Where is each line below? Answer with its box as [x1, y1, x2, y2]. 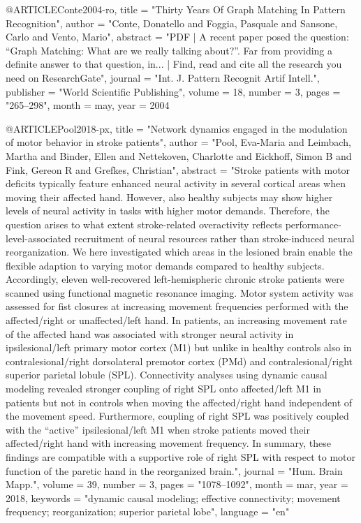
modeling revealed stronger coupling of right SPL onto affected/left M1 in [6, 381, 322, 396]
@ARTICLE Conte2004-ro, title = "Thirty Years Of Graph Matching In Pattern [6, 2, 346, 16]
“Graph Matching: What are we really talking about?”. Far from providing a [6, 43, 333, 57]
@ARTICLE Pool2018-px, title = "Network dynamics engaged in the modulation [6, 121, 348, 135]
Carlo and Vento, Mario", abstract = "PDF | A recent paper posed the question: [6, 29, 349, 44]
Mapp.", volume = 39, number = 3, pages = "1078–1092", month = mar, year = [6, 477, 348, 492]
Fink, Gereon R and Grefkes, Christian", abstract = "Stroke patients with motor [6, 162, 351, 177]
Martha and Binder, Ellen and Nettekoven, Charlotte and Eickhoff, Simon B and [6, 148, 352, 163]
